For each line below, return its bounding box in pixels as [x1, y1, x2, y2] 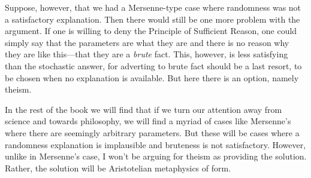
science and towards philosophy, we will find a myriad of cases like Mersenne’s [5, 115, 291, 127]
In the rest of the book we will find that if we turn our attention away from [5, 103, 282, 115]
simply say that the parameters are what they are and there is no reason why [5, 36, 289, 48]
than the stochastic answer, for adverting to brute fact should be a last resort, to [5, 59, 302, 72]
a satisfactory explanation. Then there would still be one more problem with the [5, 13, 300, 25]
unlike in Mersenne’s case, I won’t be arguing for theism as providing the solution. [5, 150, 307, 162]
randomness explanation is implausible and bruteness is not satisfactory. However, [5, 138, 306, 151]
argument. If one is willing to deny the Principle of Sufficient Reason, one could [5, 24, 297, 37]
